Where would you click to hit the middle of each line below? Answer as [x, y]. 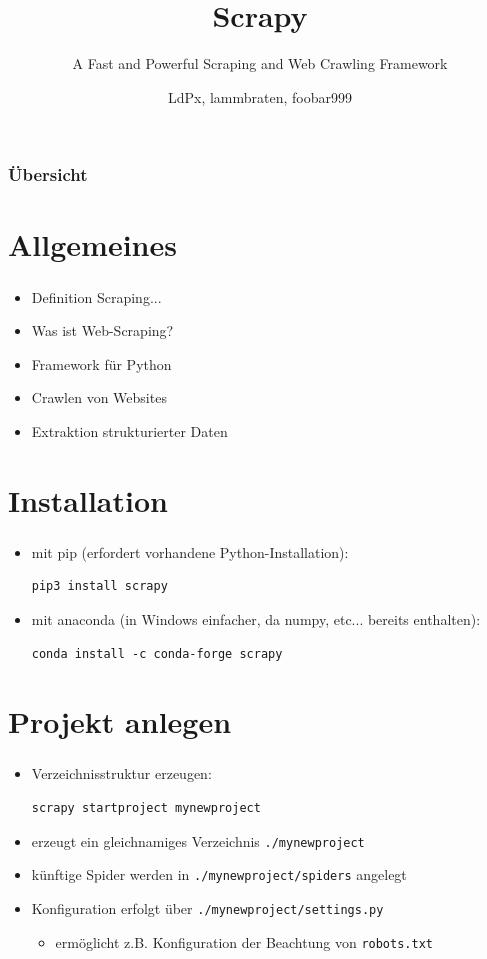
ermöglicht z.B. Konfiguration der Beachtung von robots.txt [244, 941]
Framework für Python [101, 363]
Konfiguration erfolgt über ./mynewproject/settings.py [207, 907]
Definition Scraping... [96, 296]
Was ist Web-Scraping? [102, 330]
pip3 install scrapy [99, 586]
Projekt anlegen [120, 721]
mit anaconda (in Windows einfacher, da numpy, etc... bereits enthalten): [256, 618]
